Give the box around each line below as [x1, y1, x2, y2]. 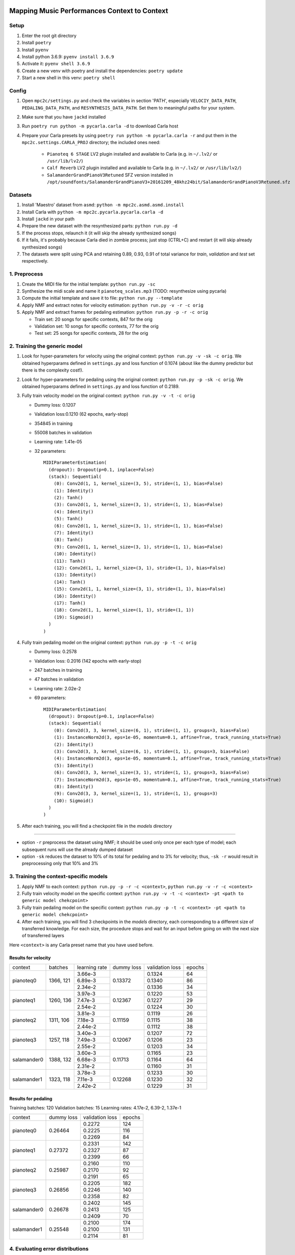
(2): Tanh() [53, 495, 83, 500]
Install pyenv [22, 47, 49, 53]
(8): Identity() [53, 784, 94, 789]
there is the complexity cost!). [22, 367, 84, 373]
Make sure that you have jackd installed [22, 114, 106, 120]
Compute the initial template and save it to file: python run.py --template [22, 295, 183, 301]
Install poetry [22, 40, 52, 46]
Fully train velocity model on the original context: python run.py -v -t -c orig [22, 393, 195, 399]
